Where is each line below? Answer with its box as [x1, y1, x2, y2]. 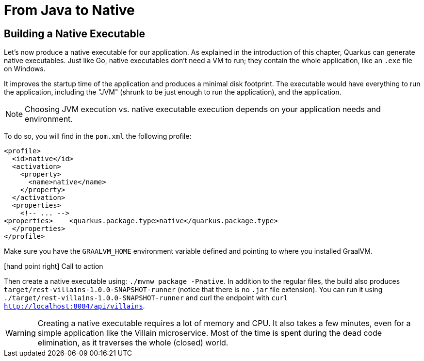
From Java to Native [4, 2, 135, 18]
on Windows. [4, 65, 46, 73]
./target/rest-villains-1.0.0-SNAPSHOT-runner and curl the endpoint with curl [4, 294, 288, 302]
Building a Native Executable [4, 27, 145, 40]
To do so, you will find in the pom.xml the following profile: [4, 132, 192, 141]
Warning [5, 328, 36, 338]
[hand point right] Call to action [4, 262, 103, 271]
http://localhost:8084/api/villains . [4, 302, 145, 311]
